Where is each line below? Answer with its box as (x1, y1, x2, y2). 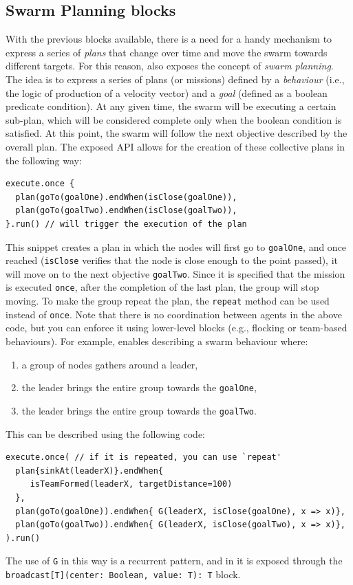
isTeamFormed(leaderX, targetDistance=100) (30, 479, 233, 489)
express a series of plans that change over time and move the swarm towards (6, 45, 328, 59)
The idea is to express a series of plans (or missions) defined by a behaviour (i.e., (6, 71, 345, 86)
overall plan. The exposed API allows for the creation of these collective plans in (6, 139, 345, 153)
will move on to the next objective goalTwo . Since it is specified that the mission (6, 266, 345, 280)
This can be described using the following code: (6, 426, 205, 441)
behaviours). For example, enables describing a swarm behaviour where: (6, 334, 308, 349)
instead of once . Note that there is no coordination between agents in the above (6, 307, 342, 321)
